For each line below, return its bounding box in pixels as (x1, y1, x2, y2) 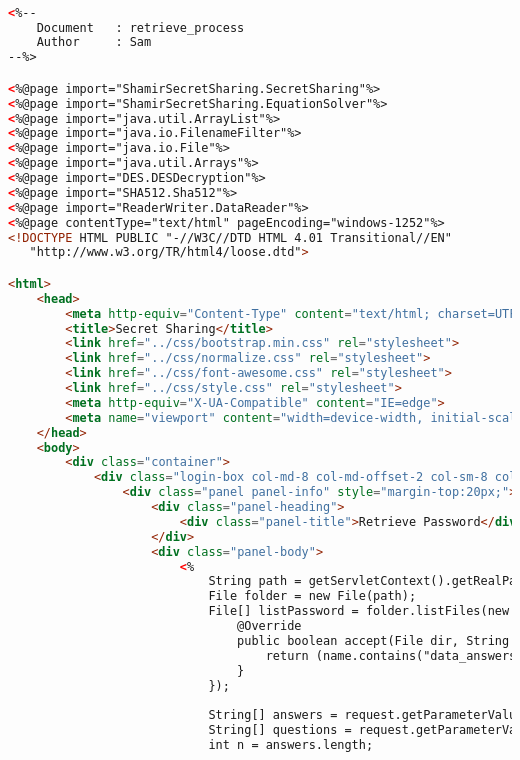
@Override (237, 619, 302, 634)
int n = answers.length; (208, 738, 374, 753)
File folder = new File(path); (208, 589, 417, 604)
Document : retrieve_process (36, 20, 245, 35)
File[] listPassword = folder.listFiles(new (208, 604, 510, 619)
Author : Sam (36, 35, 152, 50)
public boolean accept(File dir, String (237, 633, 510, 648)
